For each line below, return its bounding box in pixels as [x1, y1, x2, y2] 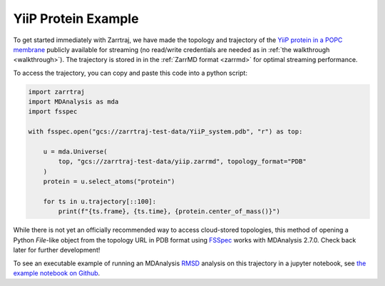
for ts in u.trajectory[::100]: [43, 198, 157, 205]
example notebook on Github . [13, 268, 101, 277]
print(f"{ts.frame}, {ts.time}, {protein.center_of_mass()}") [58, 208, 281, 215]
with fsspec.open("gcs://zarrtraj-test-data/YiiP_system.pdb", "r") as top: [28, 128, 303, 136]
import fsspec [28, 108, 78, 116]
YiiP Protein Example [13, 11, 139, 26]
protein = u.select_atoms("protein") [43, 178, 175, 185]
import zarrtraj [28, 88, 86, 96]
